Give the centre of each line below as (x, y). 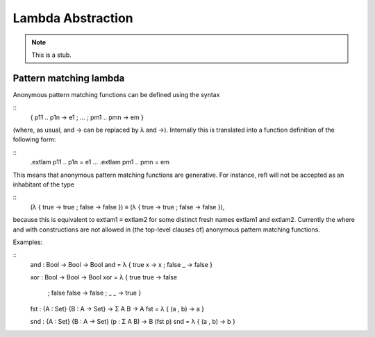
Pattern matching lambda (69, 78)
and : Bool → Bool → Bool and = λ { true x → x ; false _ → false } (122, 264)
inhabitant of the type (43, 184)
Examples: (28, 242)
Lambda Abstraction (73, 18)
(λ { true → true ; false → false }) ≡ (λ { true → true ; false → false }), (127, 207)
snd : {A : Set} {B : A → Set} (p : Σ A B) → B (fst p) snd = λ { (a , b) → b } (133, 322)
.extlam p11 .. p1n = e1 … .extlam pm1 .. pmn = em (100, 162)
